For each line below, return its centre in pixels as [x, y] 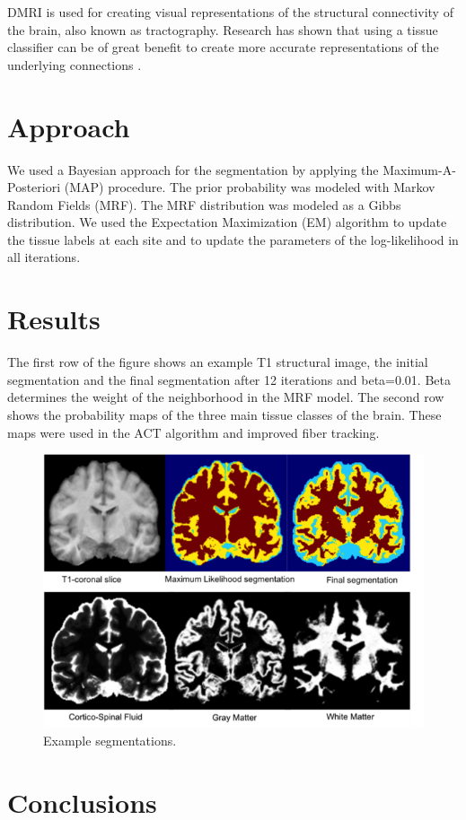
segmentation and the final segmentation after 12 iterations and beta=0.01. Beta [229, 379]
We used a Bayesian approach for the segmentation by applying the [193, 169]
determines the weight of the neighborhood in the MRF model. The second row [226, 397]
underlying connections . [75, 64]
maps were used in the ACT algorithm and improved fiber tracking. [193, 432]
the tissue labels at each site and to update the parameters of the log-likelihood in [233, 239]
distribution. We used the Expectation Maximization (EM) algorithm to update [227, 222]
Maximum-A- [419, 169]
